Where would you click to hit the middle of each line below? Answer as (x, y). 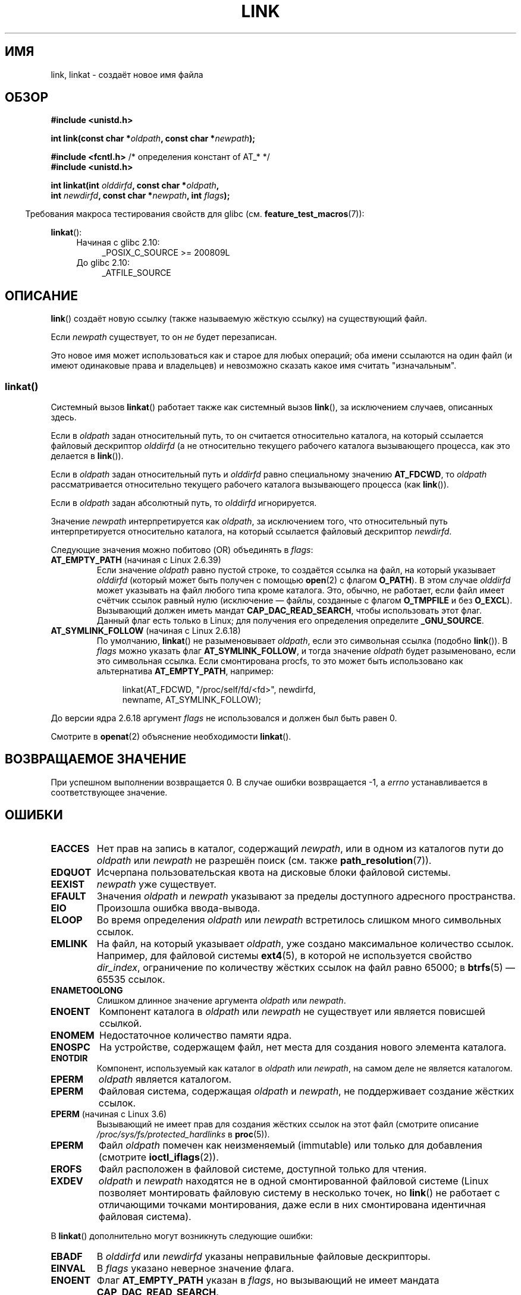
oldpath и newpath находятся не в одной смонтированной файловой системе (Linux (294, 1181)
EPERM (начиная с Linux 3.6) (109, 1114)
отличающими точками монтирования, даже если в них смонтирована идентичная (292, 1204)
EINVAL (68, 1268)
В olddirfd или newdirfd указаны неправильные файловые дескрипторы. (263, 1256)
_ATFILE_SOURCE (136, 273)
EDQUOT (71, 872)
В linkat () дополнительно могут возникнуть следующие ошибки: (182, 1236)
